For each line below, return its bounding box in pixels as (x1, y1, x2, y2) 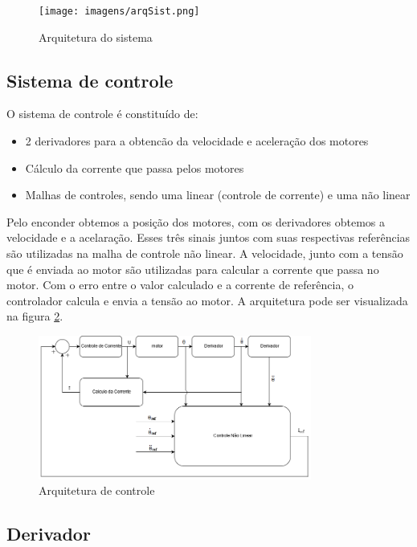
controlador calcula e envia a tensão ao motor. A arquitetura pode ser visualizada (6, 292, 408, 308)
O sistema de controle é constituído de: (6, 105, 198, 122)
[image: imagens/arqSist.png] (39, 6, 200, 17)
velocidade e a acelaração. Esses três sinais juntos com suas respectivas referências (6, 229, 411, 246)
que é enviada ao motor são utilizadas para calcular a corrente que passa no (6, 260, 379, 277)
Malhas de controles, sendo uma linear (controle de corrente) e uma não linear (25, 186, 411, 203)
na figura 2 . (6, 308, 63, 325)
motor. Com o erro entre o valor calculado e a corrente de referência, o (6, 276, 354, 293)
